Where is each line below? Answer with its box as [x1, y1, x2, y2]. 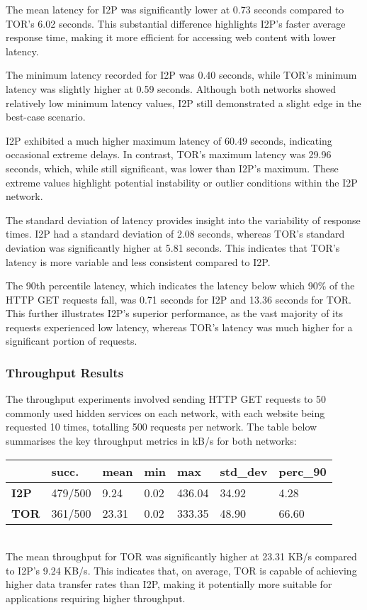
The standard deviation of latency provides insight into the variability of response [6, 212, 361, 227]
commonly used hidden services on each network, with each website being [6, 405, 325, 420]
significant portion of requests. [6, 333, 137, 348]
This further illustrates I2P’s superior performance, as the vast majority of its [6, 306, 343, 321]
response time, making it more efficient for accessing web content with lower [6, 30, 336, 45]
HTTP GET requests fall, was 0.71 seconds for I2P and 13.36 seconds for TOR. [6, 292, 351, 306]
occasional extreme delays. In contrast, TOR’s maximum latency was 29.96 [6, 147, 332, 162]
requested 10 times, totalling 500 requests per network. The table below [6, 419, 317, 434]
